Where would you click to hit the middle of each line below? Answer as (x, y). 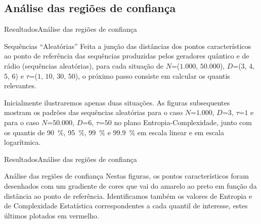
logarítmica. (23, 142)
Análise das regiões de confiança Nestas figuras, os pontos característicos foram (126, 176)
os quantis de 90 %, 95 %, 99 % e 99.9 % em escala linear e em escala (114, 132)
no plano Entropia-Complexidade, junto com (183, 122)
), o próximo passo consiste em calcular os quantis (153, 75)
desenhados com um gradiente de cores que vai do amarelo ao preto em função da (130, 185)
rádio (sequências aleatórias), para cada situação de (84, 65)
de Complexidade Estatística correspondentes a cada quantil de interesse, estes (126, 206)
